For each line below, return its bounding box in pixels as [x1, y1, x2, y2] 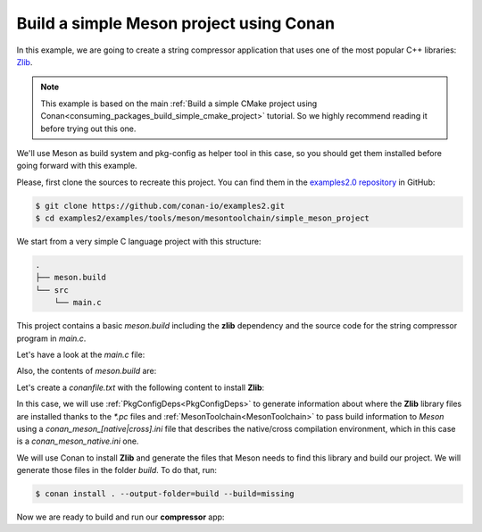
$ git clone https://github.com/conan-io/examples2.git [35, 201, 286, 211]
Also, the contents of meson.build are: [16, 366, 157, 377]
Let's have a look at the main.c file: [16, 349, 145, 360]
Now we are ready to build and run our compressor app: [16, 511, 225, 522]
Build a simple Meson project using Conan [16, 13, 335, 33]
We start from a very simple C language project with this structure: [16, 237, 262, 247]
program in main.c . [16, 333, 87, 344]
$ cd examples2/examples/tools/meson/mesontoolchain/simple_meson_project [35, 213, 370, 223]
